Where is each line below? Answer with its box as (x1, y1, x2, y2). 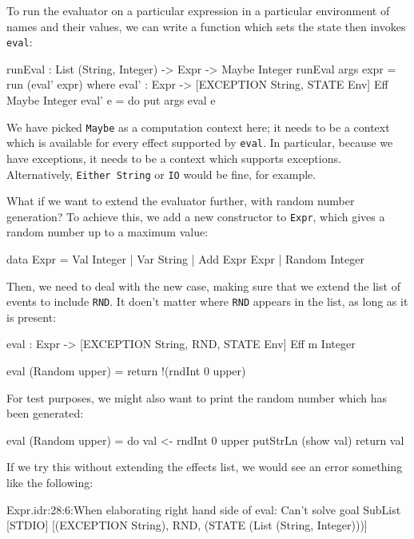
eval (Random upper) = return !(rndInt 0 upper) (6, 363, 246, 379)
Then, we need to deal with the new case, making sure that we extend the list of (6, 277, 400, 294)
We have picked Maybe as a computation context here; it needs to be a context (6, 118, 390, 135)
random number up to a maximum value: (6, 224, 209, 240)
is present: (6, 308, 57, 325)
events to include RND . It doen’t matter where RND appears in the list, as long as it (6, 293, 408, 310)
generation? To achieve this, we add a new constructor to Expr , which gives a (6, 208, 385, 224)
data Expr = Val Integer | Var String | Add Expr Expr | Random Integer (6, 251, 364, 268)
